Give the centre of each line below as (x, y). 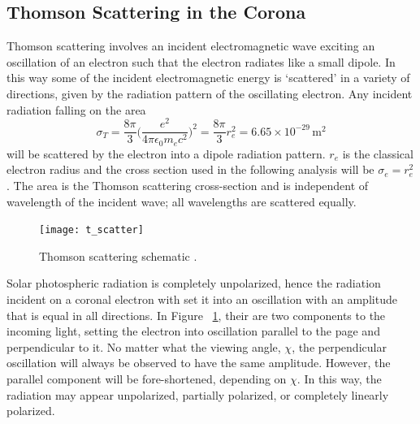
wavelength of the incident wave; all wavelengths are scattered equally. (182, 201)
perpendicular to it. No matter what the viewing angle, (144, 346)
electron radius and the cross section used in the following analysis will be (191, 169)
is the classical (378, 153)
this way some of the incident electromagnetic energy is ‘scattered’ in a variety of (208, 78)
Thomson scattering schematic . (118, 255)
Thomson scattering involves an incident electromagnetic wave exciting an (191, 46)
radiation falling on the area (76, 109)
